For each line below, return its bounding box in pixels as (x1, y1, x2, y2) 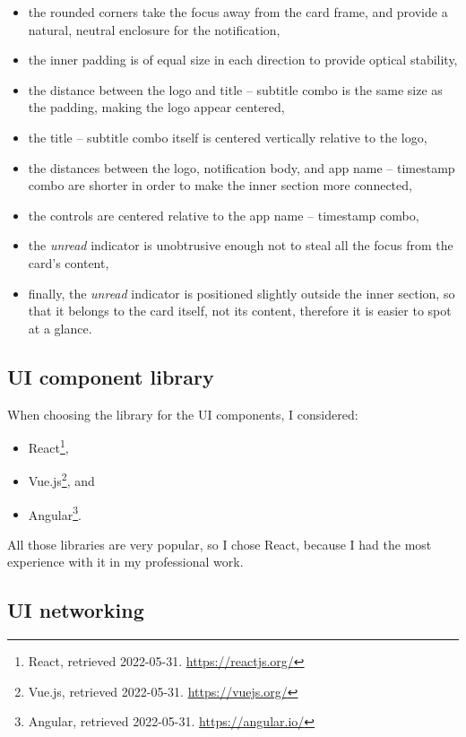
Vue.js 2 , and (28, 469, 95, 490)
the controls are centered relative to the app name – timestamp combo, (28, 205, 419, 224)
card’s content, (28, 253, 109, 272)
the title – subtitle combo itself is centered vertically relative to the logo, (28, 127, 427, 146)
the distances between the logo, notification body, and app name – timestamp (28, 158, 455, 177)
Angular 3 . (28, 502, 82, 524)
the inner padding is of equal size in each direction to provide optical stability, (28, 50, 458, 69)
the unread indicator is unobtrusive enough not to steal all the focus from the (28, 236, 453, 255)
